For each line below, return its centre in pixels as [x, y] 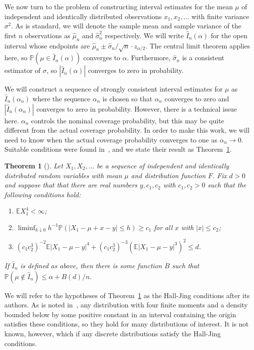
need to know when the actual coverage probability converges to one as [111, 139]
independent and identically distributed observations [83, 16]
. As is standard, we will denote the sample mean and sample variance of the [126, 26]
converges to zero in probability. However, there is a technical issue [137, 108]
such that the [227, 185]
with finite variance [220, 16]
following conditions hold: [43, 194]
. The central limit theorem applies [198, 45]
